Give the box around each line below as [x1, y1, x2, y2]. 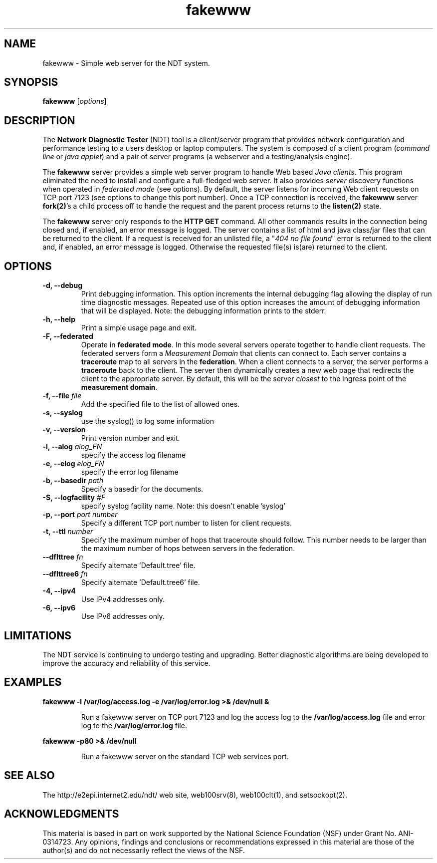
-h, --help [42, 315, 75, 324]
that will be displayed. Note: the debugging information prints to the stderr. [81, 306, 326, 315]
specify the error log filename [81, 468, 179, 477]
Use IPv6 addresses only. [81, 612, 165, 621]
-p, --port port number [42, 510, 118, 519]
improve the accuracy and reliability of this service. [42, 658, 211, 667]
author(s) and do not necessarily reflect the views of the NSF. [42, 846, 245, 855]
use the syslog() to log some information [81, 417, 215, 426]
